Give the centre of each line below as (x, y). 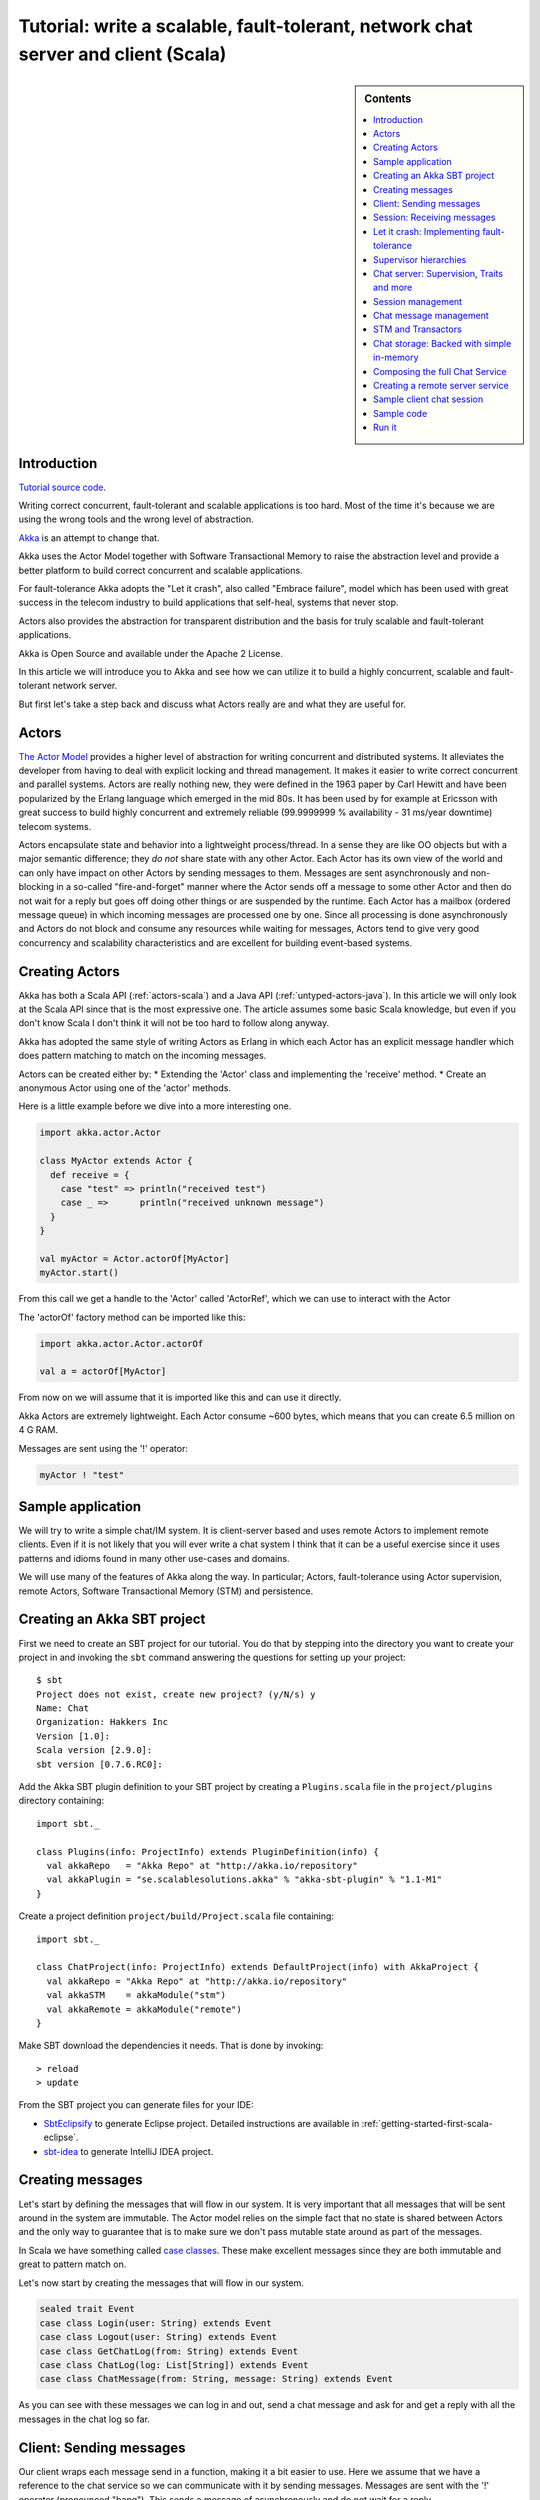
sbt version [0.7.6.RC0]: (100, 1764)
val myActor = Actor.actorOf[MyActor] (134, 1258)
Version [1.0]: (73, 1736)
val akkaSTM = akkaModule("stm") (136, 1995)
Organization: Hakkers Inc (102, 1722)
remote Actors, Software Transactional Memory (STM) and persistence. (166, 1591)
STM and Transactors (417, 329)
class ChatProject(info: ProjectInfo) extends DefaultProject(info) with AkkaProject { (258, 1967)
